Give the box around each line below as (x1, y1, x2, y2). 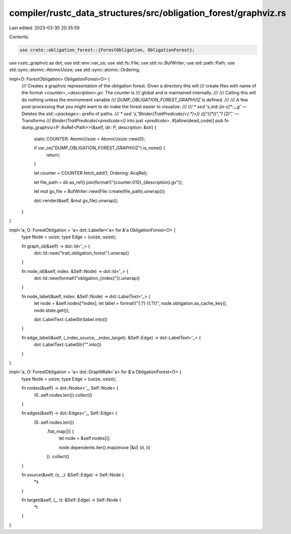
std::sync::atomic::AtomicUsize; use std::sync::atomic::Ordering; (9, 67, 141, 73)
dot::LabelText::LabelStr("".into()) (34, 341, 102, 347)
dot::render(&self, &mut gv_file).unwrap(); (34, 198, 118, 203)
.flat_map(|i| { (46, 428, 74, 434)
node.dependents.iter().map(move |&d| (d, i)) (58, 444, 151, 450)
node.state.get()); (34, 307, 70, 313)
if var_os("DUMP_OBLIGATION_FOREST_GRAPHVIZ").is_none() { (34, 145, 166, 151)
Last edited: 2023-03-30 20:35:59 (9, 25, 80, 31)
